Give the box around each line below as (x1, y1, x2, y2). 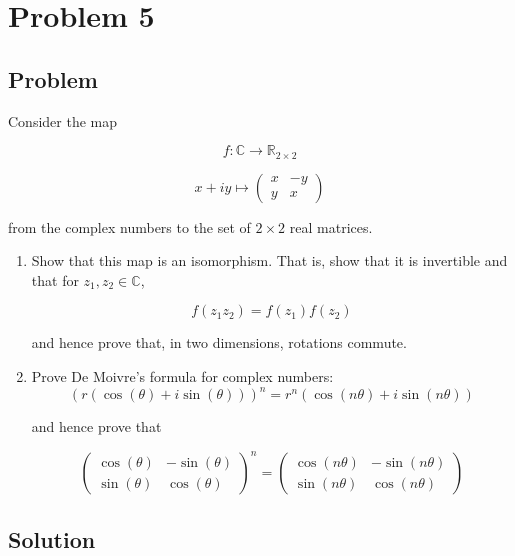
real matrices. (289, 216, 373, 237)
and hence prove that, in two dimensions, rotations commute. (31, 332, 407, 353)
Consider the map (8, 110, 118, 131)
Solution (8, 523, 96, 554)
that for (31, 269, 79, 290)
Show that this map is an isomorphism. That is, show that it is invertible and (31, 250, 508, 271)
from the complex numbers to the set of (8, 216, 251, 237)
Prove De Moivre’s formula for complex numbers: (31, 366, 334, 386)
